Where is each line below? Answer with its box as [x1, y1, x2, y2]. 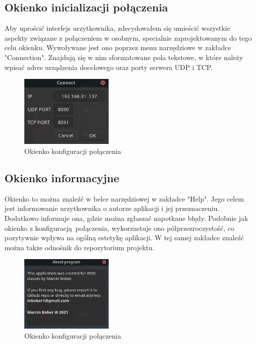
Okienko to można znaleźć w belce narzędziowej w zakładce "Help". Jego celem [4, 193, 244, 204]
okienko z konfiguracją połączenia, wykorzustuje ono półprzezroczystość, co [4, 222, 235, 233]
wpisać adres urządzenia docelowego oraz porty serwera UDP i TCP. [4, 62, 213, 72]
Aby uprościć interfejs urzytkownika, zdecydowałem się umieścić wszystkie [4, 23, 230, 33]
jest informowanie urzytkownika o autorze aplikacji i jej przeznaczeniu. [4, 203, 220, 213]
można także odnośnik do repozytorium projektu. [4, 242, 155, 252]
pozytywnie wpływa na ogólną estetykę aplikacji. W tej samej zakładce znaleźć [4, 232, 244, 243]
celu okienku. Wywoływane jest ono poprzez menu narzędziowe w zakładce [4, 42, 231, 53]
